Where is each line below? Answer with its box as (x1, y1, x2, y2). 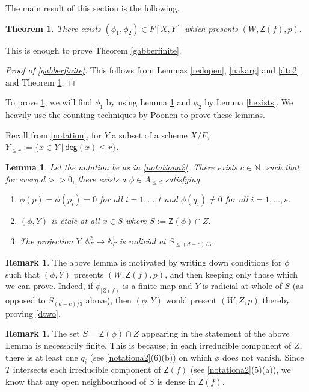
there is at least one (5, 350, 78, 363)
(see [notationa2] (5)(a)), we (190, 363, 291, 376)
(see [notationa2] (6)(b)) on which (90, 350, 212, 363)
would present (165, 294, 217, 306)
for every (5, 172, 38, 185)
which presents (185, 22, 238, 34)
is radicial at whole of (202, 279, 282, 292)
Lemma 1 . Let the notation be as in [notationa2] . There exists (5, 160, 237, 173)
